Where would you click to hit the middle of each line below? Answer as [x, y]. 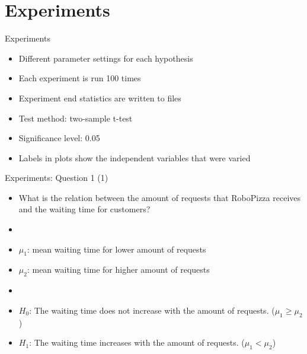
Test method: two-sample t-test [76, 118]
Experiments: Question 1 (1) [57, 178]
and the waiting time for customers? [84, 209]
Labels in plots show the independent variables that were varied [135, 157]
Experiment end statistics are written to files [100, 98]
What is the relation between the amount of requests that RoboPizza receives [160, 197]
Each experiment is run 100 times [80, 78]
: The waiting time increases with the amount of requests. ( [137, 342]
